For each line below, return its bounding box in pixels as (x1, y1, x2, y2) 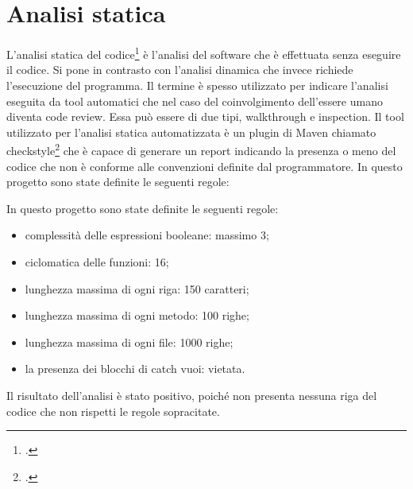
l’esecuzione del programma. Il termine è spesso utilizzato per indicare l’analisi (6, 76, 388, 93)
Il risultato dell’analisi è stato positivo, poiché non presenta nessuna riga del (6, 386, 377, 403)
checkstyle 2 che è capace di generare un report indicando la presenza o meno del (6, 140, 396, 158)
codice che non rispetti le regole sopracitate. (6, 402, 220, 419)
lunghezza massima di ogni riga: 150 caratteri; (25, 280, 249, 297)
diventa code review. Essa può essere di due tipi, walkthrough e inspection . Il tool (6, 108, 404, 125)
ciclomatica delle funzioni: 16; (25, 253, 169, 270)
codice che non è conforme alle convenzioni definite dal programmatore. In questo (6, 157, 403, 174)
